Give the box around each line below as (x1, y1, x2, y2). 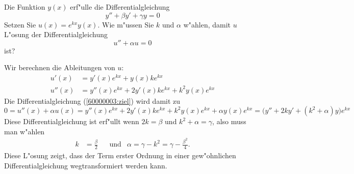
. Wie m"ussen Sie (97, 19, 154, 30)
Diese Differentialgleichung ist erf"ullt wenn (4, 116, 139, 127)
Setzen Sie (4, 19, 36, 30)
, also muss (212, 116, 246, 127)
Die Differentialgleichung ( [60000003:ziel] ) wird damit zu (4, 95, 181, 106)
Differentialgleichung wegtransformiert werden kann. (4, 160, 167, 170)
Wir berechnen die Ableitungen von (4, 62, 115, 73)
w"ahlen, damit (183, 19, 231, 30)
